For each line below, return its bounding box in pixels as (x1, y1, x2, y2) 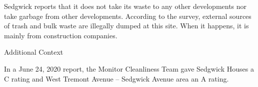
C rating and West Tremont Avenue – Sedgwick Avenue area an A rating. (4, 73, 229, 84)
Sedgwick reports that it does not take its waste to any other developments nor (4, 1, 247, 11)
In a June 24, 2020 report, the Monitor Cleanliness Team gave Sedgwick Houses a (4, 63, 254, 74)
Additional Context (4, 47, 63, 57)
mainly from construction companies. (4, 30, 117, 40)
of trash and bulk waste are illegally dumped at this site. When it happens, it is (4, 20, 249, 31)
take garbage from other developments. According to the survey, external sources (4, 10, 251, 21)
